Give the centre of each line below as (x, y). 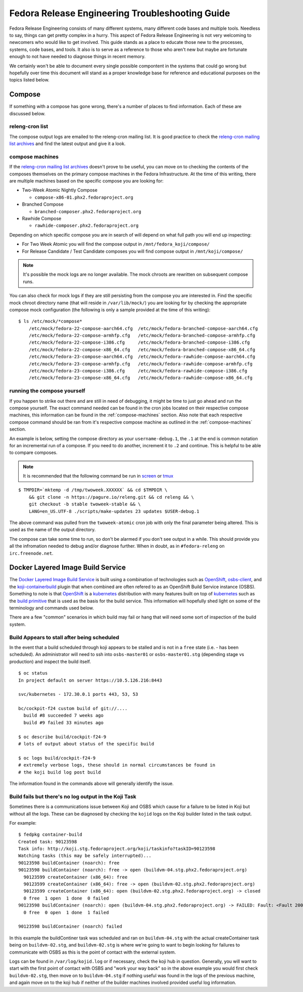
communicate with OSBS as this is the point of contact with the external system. (93, 952)
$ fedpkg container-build (50, 835)
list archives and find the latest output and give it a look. (67, 144)
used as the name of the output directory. (53, 530)
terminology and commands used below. (52, 608)
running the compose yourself (47, 391)
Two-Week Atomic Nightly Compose (60, 190)
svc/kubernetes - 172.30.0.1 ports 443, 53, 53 (78, 694)
